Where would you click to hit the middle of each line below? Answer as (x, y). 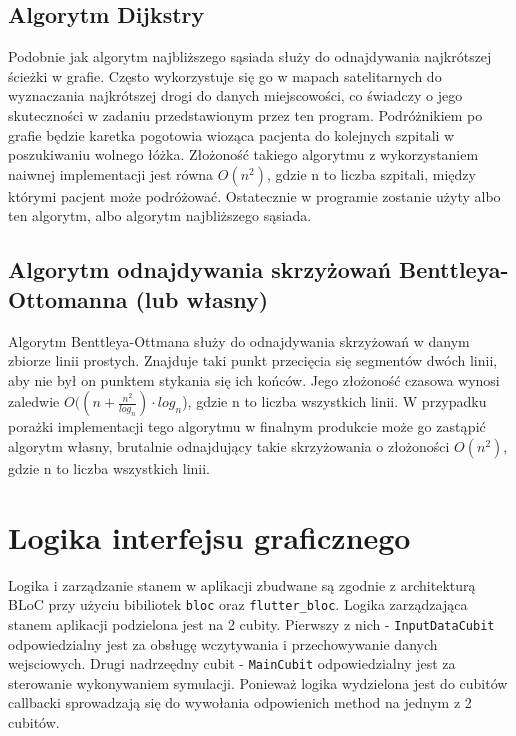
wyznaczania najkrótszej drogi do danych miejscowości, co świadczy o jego (235, 95)
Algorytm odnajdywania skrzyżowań (200, 269)
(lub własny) (202, 298)
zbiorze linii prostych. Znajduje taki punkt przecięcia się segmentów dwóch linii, (253, 360)
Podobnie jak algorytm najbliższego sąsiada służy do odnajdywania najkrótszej (250, 56)
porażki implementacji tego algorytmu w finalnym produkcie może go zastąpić (247, 426)
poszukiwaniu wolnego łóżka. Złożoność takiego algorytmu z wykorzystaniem (243, 154)
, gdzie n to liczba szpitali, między (371, 173)
